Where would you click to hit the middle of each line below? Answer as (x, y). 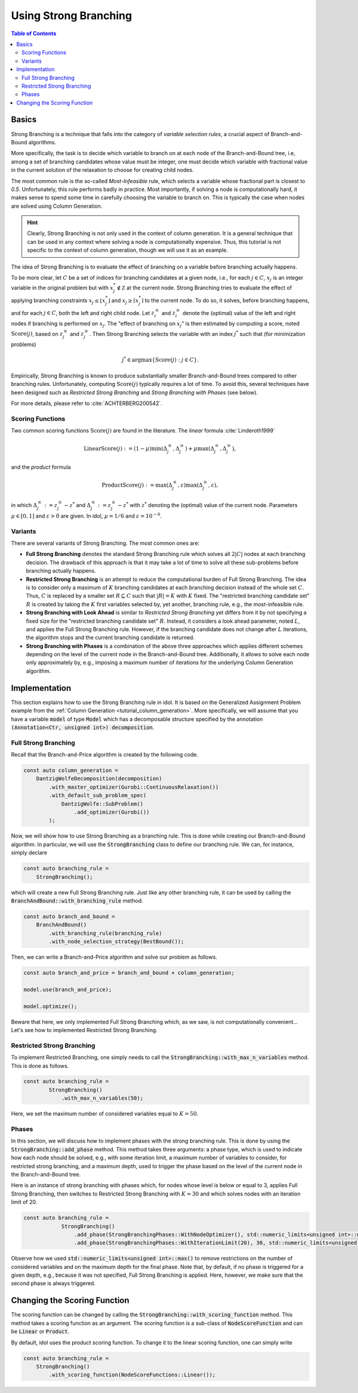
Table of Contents (34, 33)
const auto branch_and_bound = (70, 916)
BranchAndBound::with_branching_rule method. (77, 900)
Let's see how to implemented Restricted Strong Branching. (84, 1030)
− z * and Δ (77, 505)
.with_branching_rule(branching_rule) (105, 933)
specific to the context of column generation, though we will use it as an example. (128, 250)
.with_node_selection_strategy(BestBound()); (116, 942)
